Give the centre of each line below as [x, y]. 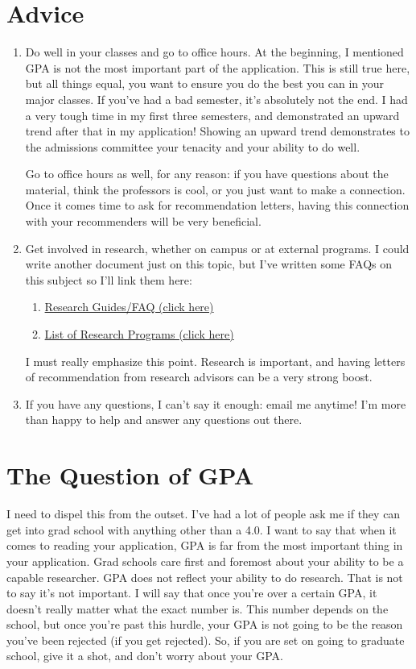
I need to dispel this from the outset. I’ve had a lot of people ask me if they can [204, 514]
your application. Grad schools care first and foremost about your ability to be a [205, 561]
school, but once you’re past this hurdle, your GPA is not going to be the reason [205, 624]
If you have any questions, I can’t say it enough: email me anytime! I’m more [216, 403]
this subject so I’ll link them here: [109, 279]
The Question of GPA [130, 475]
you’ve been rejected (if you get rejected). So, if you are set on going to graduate [206, 640]
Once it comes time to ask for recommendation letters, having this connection [217, 205]
